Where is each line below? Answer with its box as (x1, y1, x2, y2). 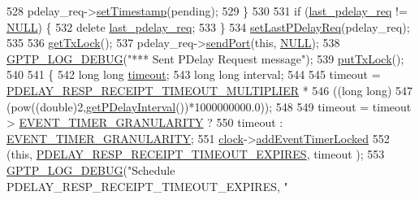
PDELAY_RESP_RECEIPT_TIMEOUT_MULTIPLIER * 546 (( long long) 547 (6, 81, 413, 98)
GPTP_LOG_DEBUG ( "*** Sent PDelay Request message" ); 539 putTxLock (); (6, 50, 404, 67)
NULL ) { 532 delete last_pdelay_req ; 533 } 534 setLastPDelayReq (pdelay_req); (6, 18, 410, 35)
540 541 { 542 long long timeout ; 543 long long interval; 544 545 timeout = (6, 66, 381, 83)
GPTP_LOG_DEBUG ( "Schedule (6, 161, 175, 178)
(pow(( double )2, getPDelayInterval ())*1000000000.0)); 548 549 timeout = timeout (6, 98, 412, 115)
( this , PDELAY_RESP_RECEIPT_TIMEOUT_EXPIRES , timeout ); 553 (6, 146, 385, 163)
